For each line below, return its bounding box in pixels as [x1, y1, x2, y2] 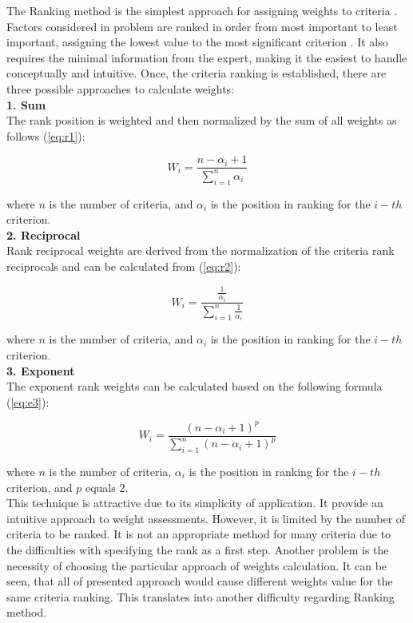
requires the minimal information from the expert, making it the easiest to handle [6, 49, 407, 65]
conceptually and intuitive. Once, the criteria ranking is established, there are [6, 65, 387, 81]
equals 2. [85, 478, 129, 495]
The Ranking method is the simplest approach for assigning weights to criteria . [6, 2, 398, 18]
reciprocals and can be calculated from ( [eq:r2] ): [6, 257, 241, 274]
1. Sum [6, 96, 46, 113]
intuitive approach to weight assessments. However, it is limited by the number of [6, 510, 406, 526]
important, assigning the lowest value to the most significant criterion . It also [6, 34, 388, 50]
